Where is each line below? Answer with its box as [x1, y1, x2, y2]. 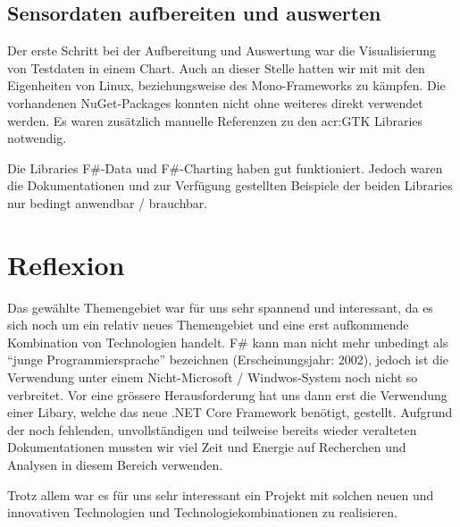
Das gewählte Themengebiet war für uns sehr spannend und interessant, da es [7, 297, 433, 316]
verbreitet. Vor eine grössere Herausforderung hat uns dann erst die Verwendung [7, 385, 447, 404]
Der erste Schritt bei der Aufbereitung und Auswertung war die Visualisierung [7, 41, 436, 60]
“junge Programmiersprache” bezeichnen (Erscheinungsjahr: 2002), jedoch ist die [7, 350, 449, 369]
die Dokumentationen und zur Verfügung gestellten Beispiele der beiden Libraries [7, 176, 453, 195]
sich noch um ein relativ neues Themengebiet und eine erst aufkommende [7, 315, 409, 334]
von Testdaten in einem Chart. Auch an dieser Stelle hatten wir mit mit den [7, 58, 425, 77]
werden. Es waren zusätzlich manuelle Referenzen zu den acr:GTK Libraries [7, 111, 423, 130]
